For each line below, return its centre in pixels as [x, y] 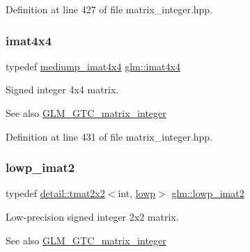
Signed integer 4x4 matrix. [62, 89]
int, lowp [137, 193]
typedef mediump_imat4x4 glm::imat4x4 [93, 66]
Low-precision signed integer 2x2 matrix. [92, 216]
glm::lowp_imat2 [208, 193]
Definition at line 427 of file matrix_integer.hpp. [109, 9]
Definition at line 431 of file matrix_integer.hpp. [109, 136]
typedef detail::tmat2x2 [55, 193]
